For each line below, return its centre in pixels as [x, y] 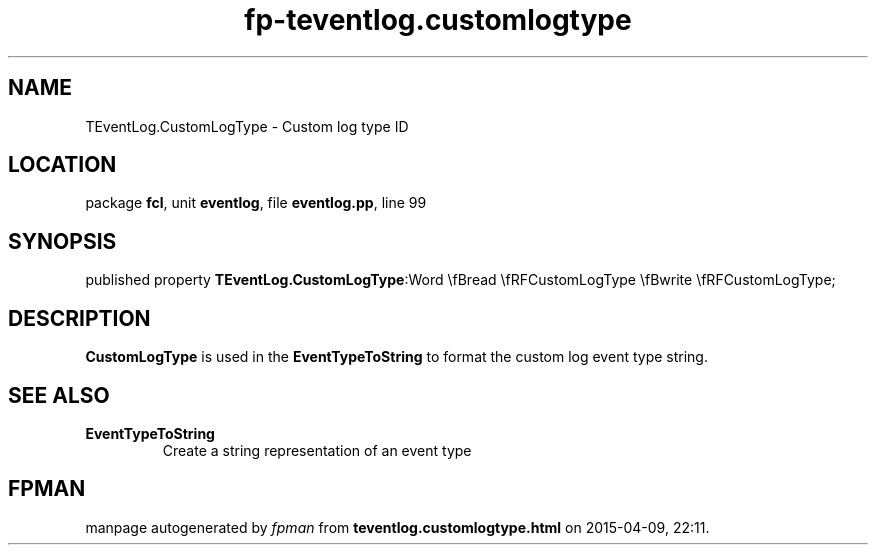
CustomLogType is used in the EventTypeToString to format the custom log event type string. [396, 357]
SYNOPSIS [62, 241]
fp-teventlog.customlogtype [438, 20]
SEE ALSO [59, 395]
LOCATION [62, 165]
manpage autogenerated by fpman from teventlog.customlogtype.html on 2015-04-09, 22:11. [397, 527]
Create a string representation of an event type [317, 450]
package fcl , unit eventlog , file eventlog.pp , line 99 [256, 203]
